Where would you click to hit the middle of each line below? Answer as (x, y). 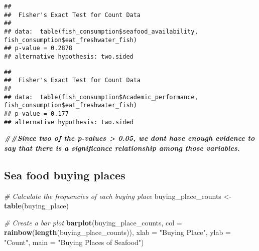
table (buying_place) (37, 206)
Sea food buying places (65, 175)
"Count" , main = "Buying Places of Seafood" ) (74, 242)
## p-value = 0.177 (36, 113)
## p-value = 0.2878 (38, 48)
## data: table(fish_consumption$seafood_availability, (101, 31)
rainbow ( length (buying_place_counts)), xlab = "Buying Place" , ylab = (117, 232)
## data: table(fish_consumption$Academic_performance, (101, 97)
